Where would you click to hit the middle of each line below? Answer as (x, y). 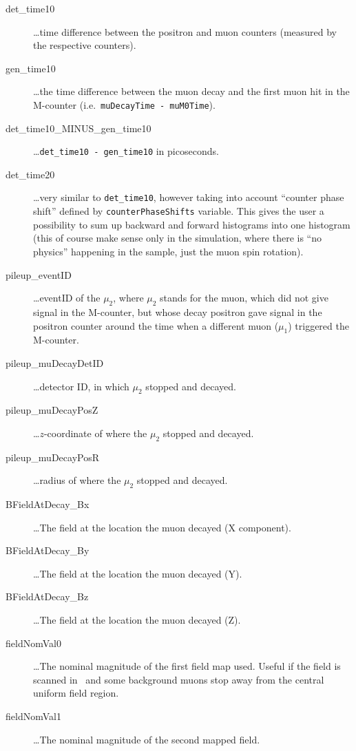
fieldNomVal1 (33, 716)
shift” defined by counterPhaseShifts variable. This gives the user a (179, 211)
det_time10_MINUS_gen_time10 (78, 128)
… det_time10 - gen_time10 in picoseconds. (126, 151)
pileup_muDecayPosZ (52, 410)
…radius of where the (77, 480)
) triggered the (318, 325)
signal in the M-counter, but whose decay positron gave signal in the (178, 311)
